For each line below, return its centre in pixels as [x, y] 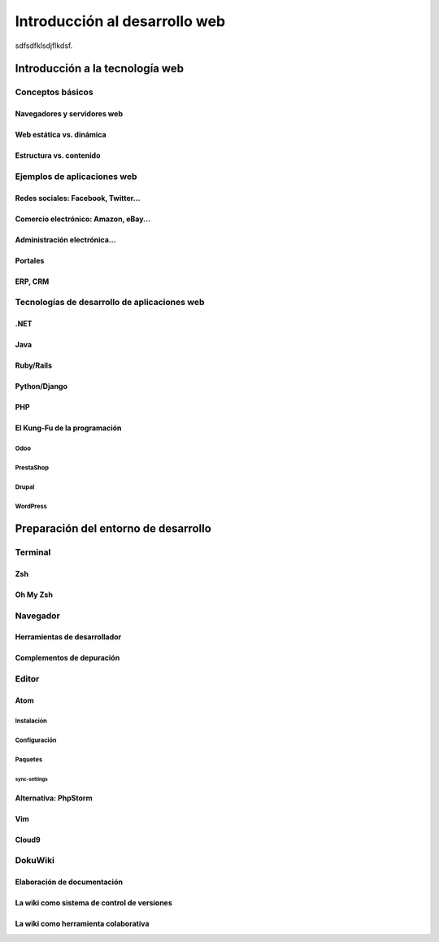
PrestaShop [32, 468]
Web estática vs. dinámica [61, 135]
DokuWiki [35, 861]
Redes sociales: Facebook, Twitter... [78, 198]
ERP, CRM [32, 281]
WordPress [31, 506]
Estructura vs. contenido [58, 155]
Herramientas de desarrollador [68, 637]
